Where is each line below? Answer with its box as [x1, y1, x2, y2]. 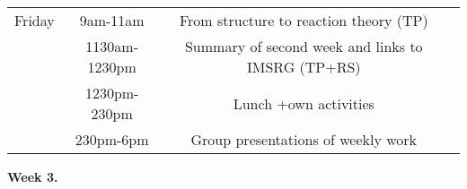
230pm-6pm [75, 129, 149, 150]
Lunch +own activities [233, 92, 374, 114]
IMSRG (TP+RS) [247, 56, 361, 77]
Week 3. [7, 168, 58, 185]
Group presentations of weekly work [190, 129, 418, 150]
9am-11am [79, 10, 145, 30]
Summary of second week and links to [184, 36, 423, 56]
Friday [14, 10, 55, 30]
